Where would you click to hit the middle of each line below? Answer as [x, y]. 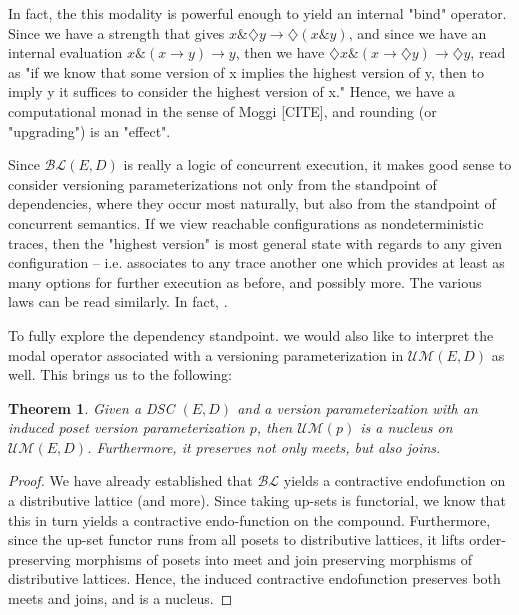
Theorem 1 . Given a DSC [91, 407]
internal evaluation [65, 52]
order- [487, 539]
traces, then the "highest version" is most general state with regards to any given [255, 242]
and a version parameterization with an [357, 407]
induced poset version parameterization [126, 427]
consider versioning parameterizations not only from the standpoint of [222, 183]
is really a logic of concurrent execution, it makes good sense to [317, 164]
